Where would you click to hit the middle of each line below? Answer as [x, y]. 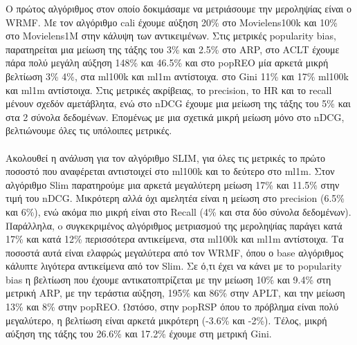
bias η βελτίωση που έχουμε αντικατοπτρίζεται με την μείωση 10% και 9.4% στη [168, 279]
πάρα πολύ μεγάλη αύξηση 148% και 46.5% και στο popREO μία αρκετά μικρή [167, 63]
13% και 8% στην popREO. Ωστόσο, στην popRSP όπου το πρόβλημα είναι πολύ [172, 307]
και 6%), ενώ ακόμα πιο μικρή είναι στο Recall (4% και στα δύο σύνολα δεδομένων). [178, 211]
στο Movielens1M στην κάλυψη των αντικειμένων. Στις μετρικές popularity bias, [171, 36]
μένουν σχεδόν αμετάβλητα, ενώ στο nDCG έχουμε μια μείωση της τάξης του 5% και [178, 103]
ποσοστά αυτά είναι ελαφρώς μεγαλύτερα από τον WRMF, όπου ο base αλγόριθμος [174, 252]
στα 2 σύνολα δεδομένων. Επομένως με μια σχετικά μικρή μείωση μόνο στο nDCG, [175, 116]
